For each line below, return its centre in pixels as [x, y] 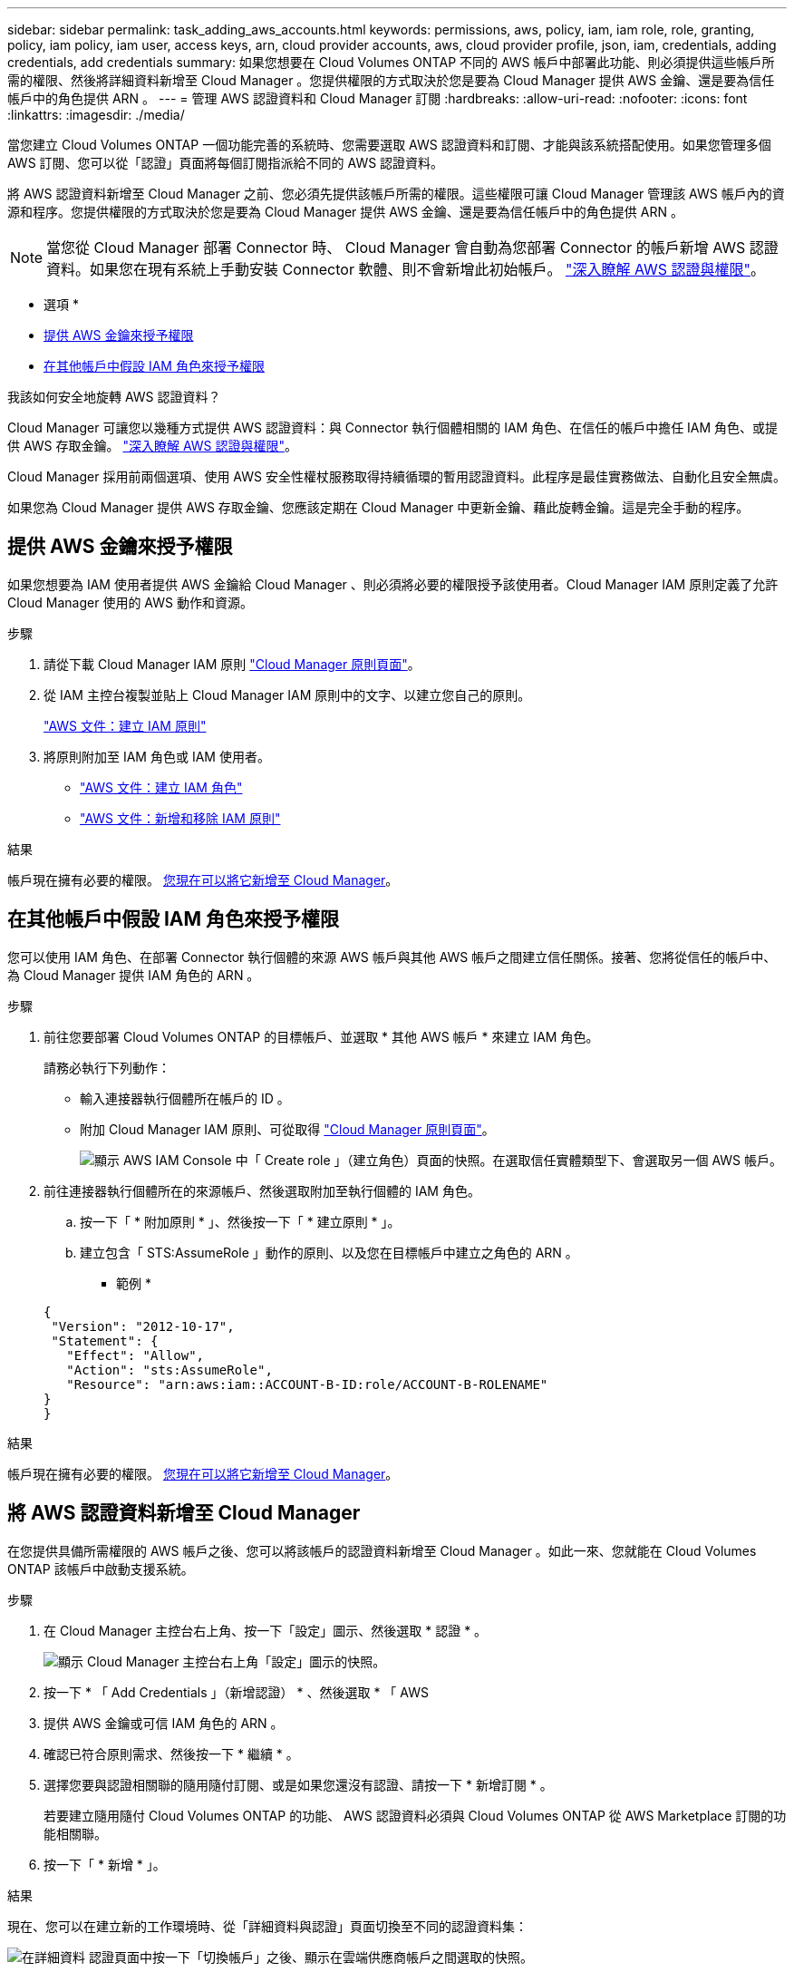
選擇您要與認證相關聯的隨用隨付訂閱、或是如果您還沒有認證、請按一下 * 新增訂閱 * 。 [298, 1784]
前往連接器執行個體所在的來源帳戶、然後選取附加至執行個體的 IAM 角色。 [262, 1190]
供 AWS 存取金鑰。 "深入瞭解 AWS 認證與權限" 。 [153, 446]
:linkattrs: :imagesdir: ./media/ [96, 115]
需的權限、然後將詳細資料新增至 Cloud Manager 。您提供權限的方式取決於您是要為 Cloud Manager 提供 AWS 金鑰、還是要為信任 [391, 80]
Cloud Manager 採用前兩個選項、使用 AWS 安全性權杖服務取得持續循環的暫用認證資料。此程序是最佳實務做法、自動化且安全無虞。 [397, 476]
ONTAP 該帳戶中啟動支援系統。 [101, 1569]
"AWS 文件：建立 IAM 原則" [125, 725]
